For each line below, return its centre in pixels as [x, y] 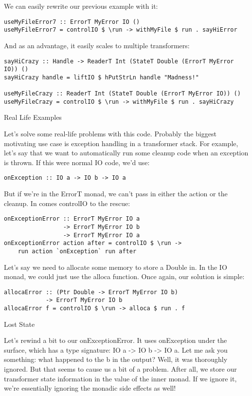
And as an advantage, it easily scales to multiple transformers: [97, 45]
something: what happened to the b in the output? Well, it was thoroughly [116, 359]
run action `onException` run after [77, 251]
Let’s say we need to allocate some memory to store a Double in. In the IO [116, 267]
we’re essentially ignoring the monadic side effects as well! [90, 388]
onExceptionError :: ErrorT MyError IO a [72, 219]
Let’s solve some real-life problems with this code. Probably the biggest [110, 134]
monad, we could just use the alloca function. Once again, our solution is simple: [124, 276]
